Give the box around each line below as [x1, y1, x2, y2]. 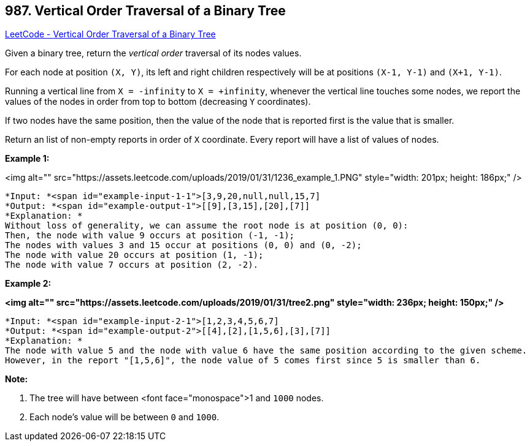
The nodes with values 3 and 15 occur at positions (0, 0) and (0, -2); [5, 240, 362, 251]
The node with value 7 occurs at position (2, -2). [5, 260, 259, 270]
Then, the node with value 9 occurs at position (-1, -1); [5, 230, 295, 241]
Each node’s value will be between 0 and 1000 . [29, 412, 220, 423]
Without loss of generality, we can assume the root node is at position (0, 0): [5, 221, 409, 231]
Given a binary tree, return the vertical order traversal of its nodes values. [5, 48, 302, 59]
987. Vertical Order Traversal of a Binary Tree [5, 3, 286, 18]
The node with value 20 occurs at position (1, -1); [5, 250, 264, 260]
